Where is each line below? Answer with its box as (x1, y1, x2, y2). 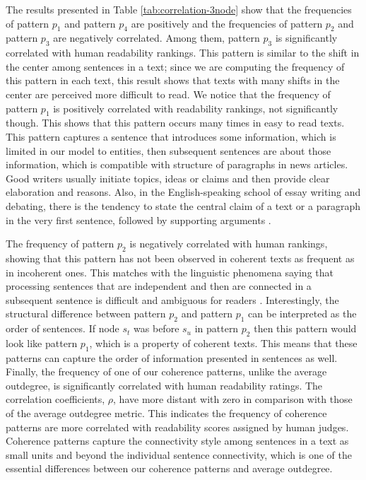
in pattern (194, 321, 239, 336)
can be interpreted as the (248, 306, 357, 321)
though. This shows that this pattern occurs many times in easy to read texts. (6, 115, 345, 130)
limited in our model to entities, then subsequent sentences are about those (6, 143, 331, 158)
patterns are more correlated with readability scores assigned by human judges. (6, 419, 349, 434)
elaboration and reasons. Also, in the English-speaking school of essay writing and (6, 185, 361, 199)
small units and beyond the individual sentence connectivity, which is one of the (6, 447, 352, 462)
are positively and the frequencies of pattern (131, 16, 323, 30)
